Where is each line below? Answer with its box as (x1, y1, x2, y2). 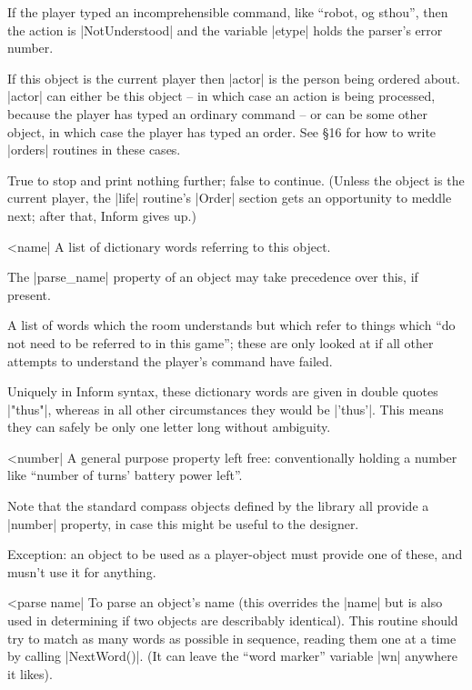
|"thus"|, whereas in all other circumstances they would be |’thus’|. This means (7, 399, 444, 418)
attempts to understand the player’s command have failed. (7, 351, 333, 370)
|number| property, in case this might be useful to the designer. (7, 514, 359, 533)
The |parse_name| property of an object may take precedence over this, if (7, 267, 418, 286)
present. (7, 285, 51, 304)
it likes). (7, 664, 53, 683)
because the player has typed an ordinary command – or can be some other (7, 104, 428, 123)
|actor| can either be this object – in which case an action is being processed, (7, 86, 436, 105)
